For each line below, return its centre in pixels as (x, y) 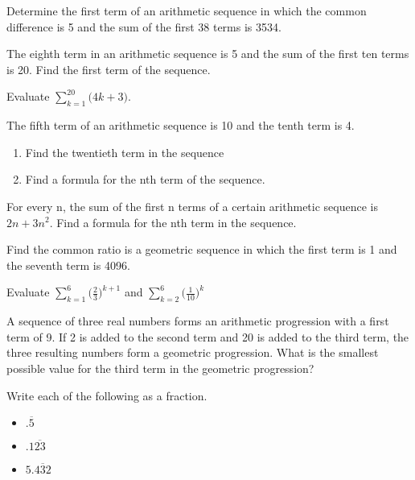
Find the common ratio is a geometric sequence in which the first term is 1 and (202, 249)
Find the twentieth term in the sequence (125, 152)
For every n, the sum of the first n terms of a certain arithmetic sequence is (192, 206)
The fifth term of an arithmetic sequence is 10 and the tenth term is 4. (181, 125)
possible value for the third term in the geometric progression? (160, 368)
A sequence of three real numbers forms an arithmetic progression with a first (198, 321)
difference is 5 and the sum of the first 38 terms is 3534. (144, 26)
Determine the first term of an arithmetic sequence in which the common (187, 10)
